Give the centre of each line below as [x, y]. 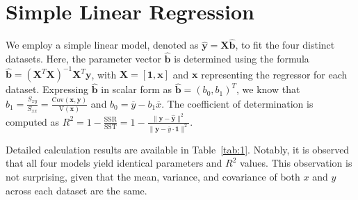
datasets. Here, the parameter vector [83, 59]
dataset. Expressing [47, 89]
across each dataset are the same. [76, 190]
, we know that [268, 89]
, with [104, 74]
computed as [33, 121]
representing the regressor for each [274, 74]
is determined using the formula [242, 59]
